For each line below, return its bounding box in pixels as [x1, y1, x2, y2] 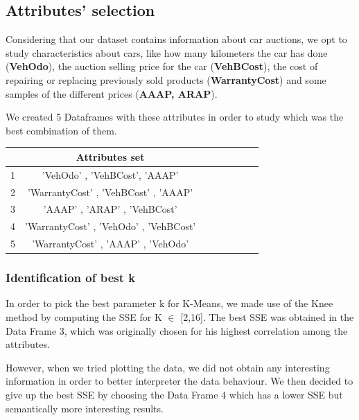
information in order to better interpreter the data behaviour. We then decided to [6, 374, 353, 388]
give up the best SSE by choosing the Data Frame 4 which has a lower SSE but [6, 387, 343, 401]
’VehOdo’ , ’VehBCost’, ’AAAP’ [42, 167, 179, 182]
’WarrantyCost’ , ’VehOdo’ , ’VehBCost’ [25, 219, 196, 234]
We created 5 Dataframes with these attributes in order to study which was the [6, 110, 344, 124]
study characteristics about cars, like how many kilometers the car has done [6, 45, 328, 60]
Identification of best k [6, 269, 136, 286]
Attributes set [76, 149, 145, 164]
